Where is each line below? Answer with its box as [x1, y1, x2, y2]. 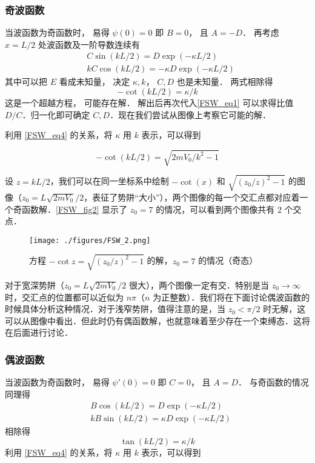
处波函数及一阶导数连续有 [38, 38, 140, 50]
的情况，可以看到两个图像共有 [156, 202, 275, 215]
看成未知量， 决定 [59, 75, 130, 88]
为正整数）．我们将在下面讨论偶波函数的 [153, 290, 310, 303]
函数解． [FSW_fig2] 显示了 [21, 202, 128, 215]
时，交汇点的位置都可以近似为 [5, 290, 124, 303]
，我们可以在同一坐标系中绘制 [50, 175, 169, 187]
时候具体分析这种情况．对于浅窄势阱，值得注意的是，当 [5, 302, 225, 315]
